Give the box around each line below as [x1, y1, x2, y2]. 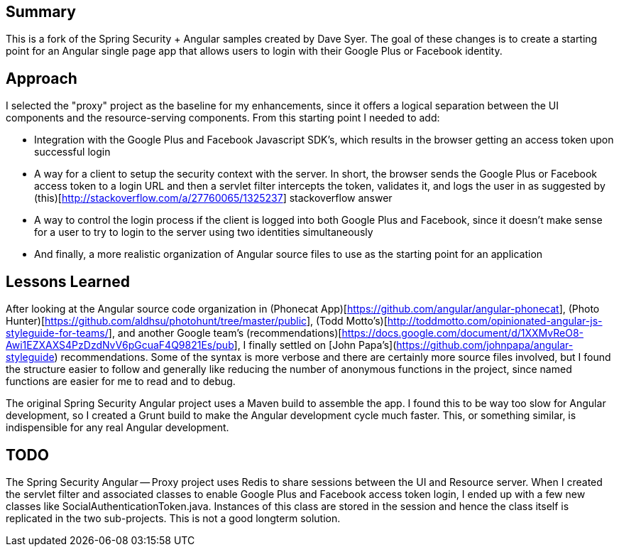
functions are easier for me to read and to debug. [6, 375, 236, 388]
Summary [6, 3, 76, 21]
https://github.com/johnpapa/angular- [396, 339, 574, 352]
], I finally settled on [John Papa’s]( [234, 339, 397, 352]
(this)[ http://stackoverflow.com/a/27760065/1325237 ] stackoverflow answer [34, 192, 393, 205]
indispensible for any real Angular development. [6, 421, 229, 434]
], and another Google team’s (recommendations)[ [108, 327, 342, 340]
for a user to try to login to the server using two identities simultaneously [34, 226, 373, 239]
